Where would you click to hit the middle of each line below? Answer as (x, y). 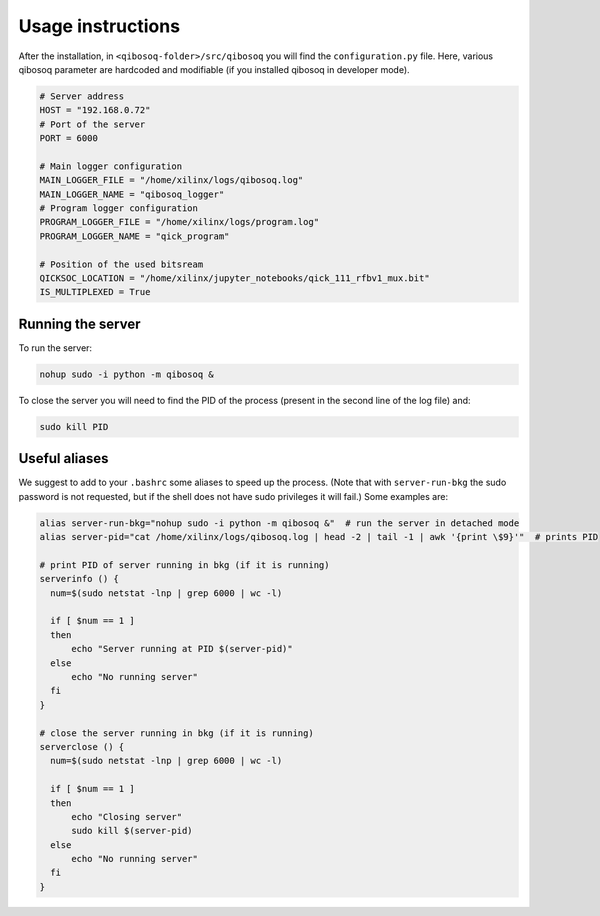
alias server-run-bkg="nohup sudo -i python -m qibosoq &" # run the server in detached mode (279, 523)
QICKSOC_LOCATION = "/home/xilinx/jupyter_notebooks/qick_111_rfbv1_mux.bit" (234, 278)
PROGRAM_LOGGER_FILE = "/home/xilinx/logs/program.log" (179, 222)
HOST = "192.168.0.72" (95, 110)
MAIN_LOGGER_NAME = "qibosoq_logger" (132, 194)
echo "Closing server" (127, 816)
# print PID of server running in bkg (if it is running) (184, 564)
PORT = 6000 (69, 138)
